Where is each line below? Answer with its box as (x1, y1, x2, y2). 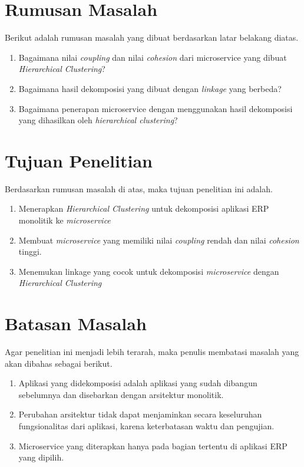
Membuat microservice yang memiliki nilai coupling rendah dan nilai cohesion (18, 233, 299, 246)
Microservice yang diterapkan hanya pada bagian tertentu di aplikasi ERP (18, 439, 288, 452)
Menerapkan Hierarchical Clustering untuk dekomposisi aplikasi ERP (18, 202, 269, 215)
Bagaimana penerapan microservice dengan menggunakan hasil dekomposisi (18, 102, 293, 114)
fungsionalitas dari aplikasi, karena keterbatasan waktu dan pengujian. (18, 420, 275, 432)
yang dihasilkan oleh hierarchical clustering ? (18, 114, 178, 126)
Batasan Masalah (5, 311, 147, 336)
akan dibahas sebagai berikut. (5, 357, 113, 369)
